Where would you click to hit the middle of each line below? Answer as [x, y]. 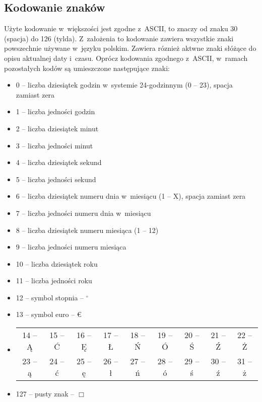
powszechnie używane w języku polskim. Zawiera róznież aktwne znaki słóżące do [130, 48]
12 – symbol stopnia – [50, 297]
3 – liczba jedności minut [54, 145]
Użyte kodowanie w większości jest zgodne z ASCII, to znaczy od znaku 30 [121, 28]
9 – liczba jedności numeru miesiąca [71, 247]
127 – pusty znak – [45, 394]
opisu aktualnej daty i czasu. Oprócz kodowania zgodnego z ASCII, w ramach [126, 58]
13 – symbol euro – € [49, 314]
